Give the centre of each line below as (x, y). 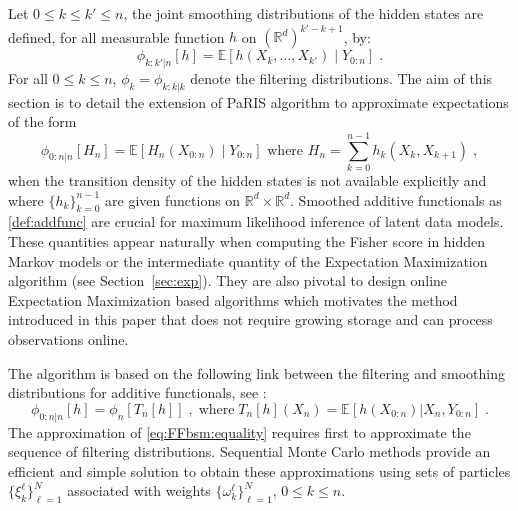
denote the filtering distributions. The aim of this (341, 77)
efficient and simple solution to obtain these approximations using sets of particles (259, 470)
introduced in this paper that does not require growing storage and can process (250, 319)
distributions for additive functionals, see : (137, 392)
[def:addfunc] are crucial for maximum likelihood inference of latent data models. (256, 221)
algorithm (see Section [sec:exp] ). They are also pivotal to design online (228, 280)
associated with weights (139, 490)
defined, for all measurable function (116, 36)
